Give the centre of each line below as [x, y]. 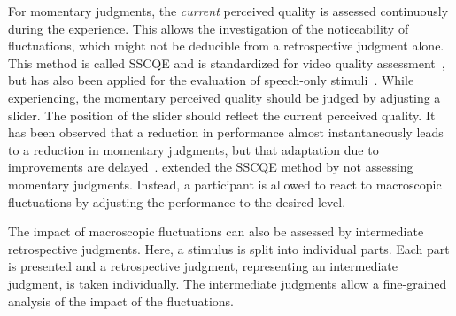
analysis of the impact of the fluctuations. [121, 301]
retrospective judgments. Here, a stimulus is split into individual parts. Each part [229, 248]
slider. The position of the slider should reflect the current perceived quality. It [222, 115]
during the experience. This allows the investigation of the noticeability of [209, 28]
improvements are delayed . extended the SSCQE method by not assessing [211, 167]
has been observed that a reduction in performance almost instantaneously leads [226, 132]
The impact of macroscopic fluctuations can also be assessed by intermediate [216, 231]
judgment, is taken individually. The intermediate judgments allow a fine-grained [228, 283]
